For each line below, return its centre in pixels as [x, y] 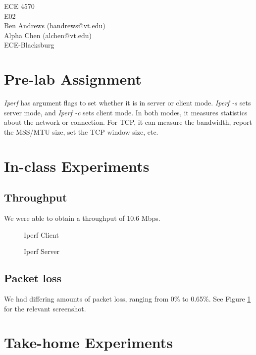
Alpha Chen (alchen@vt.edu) [48, 35]
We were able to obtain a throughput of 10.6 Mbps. [82, 218]
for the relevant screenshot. [45, 308]
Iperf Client [41, 234]
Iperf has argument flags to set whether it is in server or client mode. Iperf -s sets [128, 103]
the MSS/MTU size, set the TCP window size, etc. [81, 131]
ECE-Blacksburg [29, 45]
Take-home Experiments [88, 342]
